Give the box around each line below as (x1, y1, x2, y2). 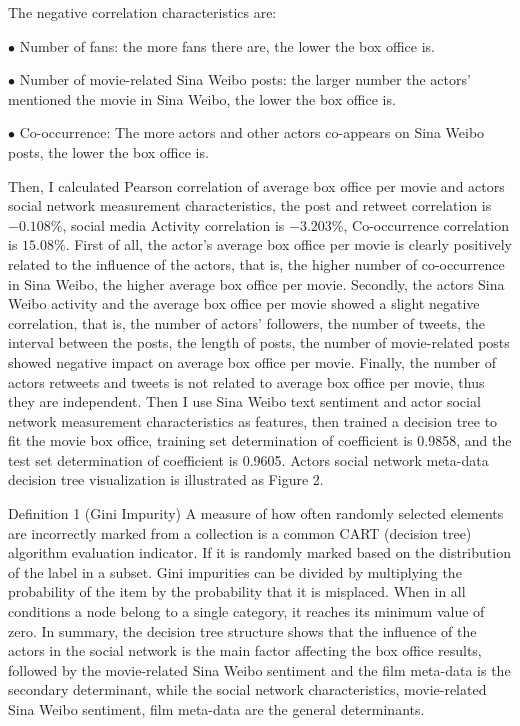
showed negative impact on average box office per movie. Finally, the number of (8, 351, 497, 372)
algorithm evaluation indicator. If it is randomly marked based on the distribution (8, 542, 511, 563)
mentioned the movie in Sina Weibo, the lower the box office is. (8, 88, 396, 109)
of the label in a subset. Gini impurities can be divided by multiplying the (8, 561, 462, 582)
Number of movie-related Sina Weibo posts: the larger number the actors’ (19, 69, 471, 90)
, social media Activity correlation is (62, 214, 285, 235)
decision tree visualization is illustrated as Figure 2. (8, 469, 324, 490)
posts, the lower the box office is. (8, 141, 209, 162)
